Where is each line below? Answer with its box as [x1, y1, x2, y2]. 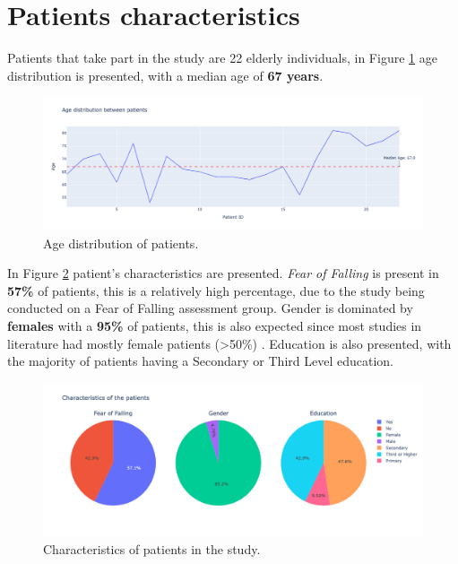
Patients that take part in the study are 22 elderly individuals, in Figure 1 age [7, 48, 437, 67]
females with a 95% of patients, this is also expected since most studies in [7, 316, 422, 334]
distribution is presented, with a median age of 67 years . [7, 65, 324, 84]
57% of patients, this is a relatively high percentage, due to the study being [7, 281, 425, 299]
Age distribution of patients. [43, 233, 199, 252]
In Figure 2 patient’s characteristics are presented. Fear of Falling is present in [7, 264, 439, 282]
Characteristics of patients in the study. [43, 539, 261, 558]
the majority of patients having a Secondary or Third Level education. [7, 351, 393, 370]
